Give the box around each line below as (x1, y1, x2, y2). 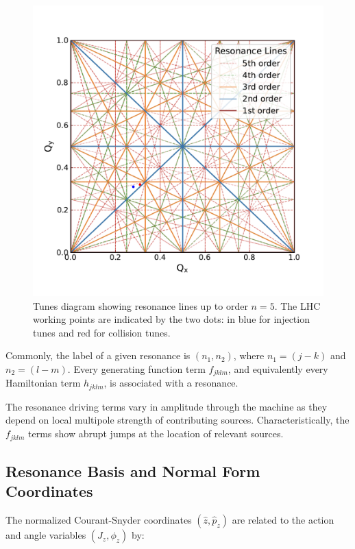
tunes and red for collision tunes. (33, 325, 171, 339)
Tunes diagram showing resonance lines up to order (33, 298, 248, 313)
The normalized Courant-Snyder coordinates (5, 513, 192, 527)
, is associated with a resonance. (103, 376, 238, 390)
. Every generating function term (67, 361, 206, 376)
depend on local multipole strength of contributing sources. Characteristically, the (5, 413, 350, 427)
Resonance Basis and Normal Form (5, 460, 260, 481)
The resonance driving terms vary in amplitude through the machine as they (5, 399, 328, 413)
